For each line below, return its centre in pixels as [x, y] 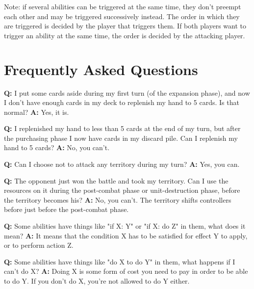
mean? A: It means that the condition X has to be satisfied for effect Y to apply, [126, 235]
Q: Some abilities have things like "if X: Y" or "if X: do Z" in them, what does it [125, 226]
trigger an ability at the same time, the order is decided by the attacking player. [125, 35]
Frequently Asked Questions [101, 69]
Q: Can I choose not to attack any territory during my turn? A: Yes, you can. [122, 164]
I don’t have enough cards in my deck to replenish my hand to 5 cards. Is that [122, 102]
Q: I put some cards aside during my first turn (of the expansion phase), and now [127, 92]
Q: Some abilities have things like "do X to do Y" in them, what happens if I [120, 261]
